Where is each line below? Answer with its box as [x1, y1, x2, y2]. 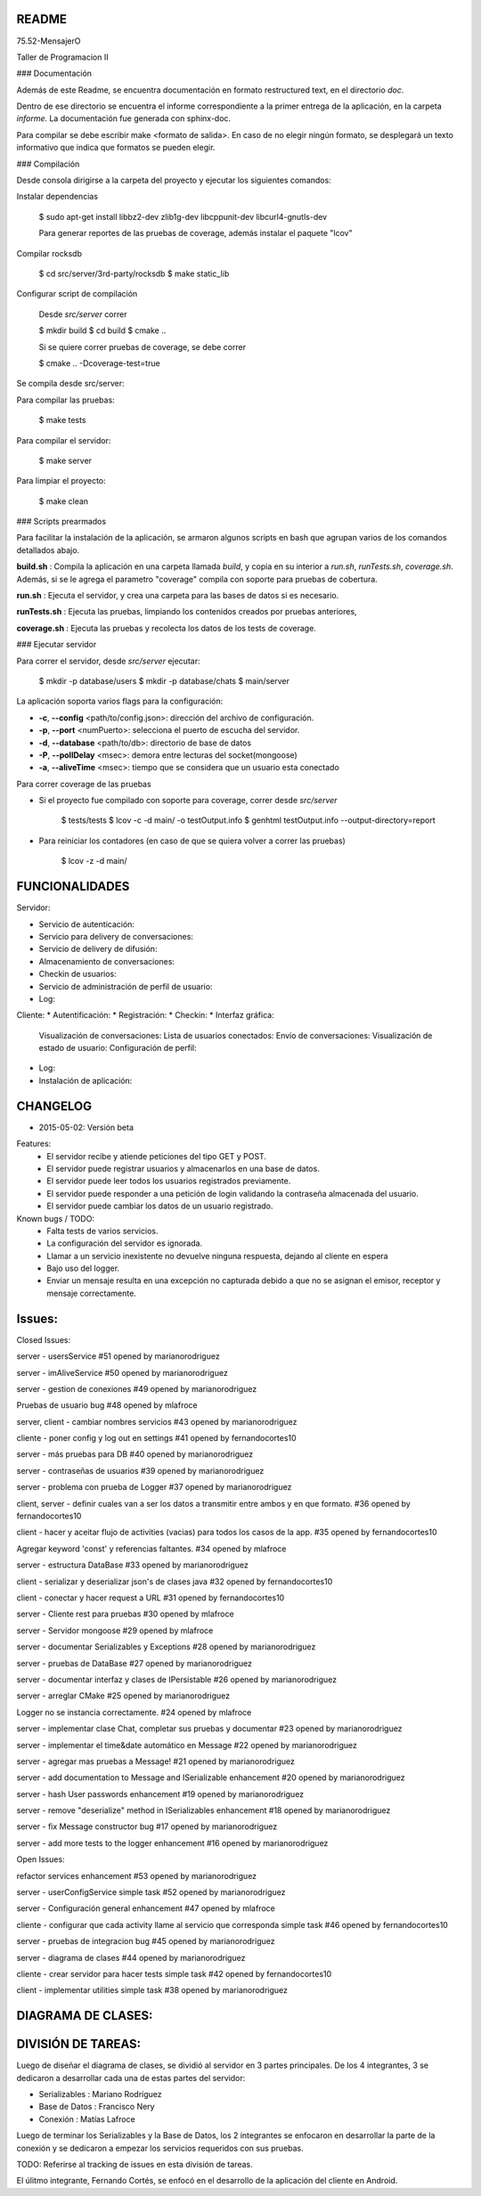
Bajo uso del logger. [46, 1263, 120, 1273]
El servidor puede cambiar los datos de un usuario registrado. [46, 1200, 273, 1211]
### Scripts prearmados [16, 516, 107, 527]
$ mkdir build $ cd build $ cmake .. [38, 325, 167, 336]
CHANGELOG [16, 1098, 93, 1113]
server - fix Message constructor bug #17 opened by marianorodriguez [16, 1821, 278, 1832]
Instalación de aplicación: [38, 1075, 133, 1086]
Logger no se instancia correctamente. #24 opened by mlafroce [16, 1706, 252, 1718]
